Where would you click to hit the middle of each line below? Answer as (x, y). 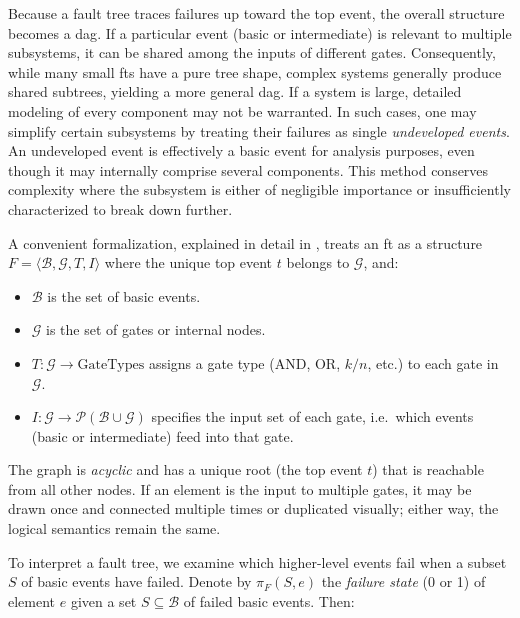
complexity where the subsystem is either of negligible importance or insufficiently (259, 189)
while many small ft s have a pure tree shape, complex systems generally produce (255, 71)
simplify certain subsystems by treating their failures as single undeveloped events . (259, 130)
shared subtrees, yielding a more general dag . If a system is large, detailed (235, 91)
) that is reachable (428, 469)
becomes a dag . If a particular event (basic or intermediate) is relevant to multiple (260, 32)
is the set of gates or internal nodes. (156, 329)
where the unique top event (188, 262)
